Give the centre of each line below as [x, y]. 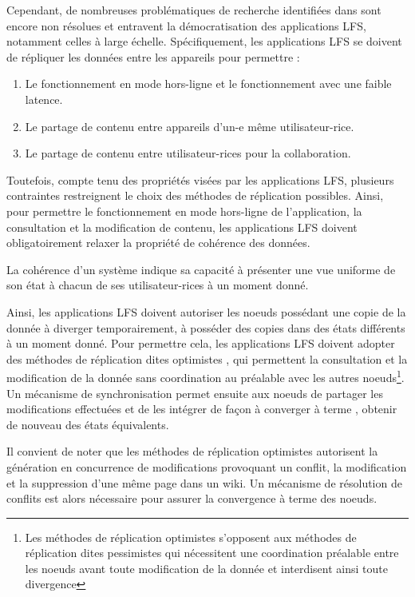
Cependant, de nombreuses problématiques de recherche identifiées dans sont [194, 10]
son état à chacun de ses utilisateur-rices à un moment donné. [158, 285]
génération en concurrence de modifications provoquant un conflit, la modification [207, 466]
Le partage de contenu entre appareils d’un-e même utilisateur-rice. [190, 126]
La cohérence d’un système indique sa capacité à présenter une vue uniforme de [201, 269]
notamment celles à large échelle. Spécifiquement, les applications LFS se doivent [204, 41]
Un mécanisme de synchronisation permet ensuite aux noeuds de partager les [195, 393]
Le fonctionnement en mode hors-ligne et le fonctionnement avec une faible [208, 84]
